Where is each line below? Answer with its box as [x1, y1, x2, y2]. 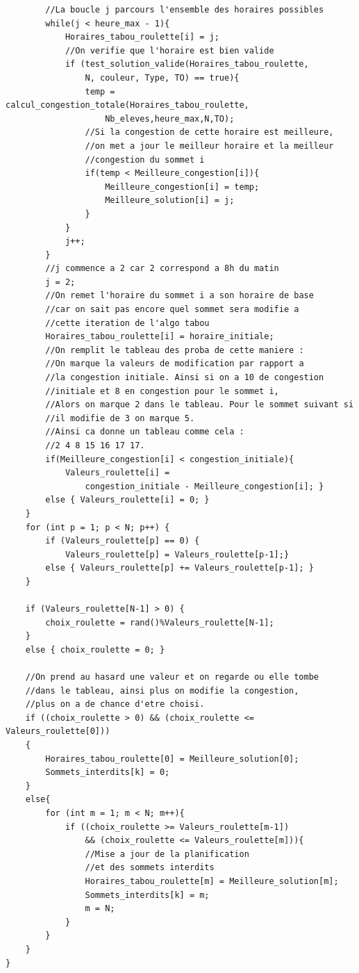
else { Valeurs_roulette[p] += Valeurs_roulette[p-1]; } [45, 563, 314, 573]
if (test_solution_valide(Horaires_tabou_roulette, [65, 59, 309, 69]
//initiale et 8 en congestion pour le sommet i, [45, 386, 279, 396]
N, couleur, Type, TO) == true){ [85, 72, 240, 83]
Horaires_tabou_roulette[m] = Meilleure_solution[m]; [85, 876, 339, 886]
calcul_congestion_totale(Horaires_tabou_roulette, [6, 100, 249, 111]
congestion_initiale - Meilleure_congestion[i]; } [85, 481, 324, 491]
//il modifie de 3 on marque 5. [45, 413, 195, 423]
